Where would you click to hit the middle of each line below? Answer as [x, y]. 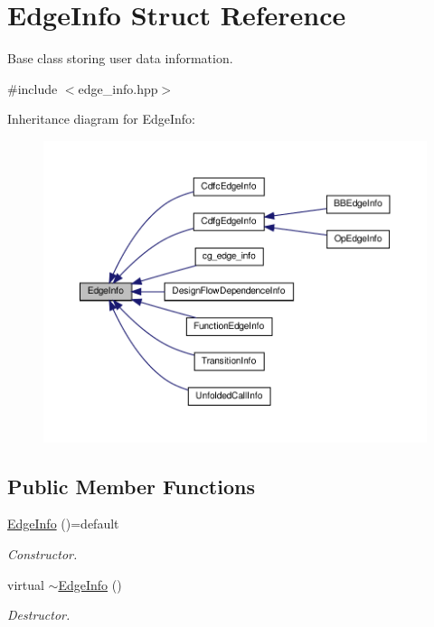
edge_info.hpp [118, 88]
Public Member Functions [131, 486]
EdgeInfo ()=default [63, 524]
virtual [26, 584]
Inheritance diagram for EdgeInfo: [102, 119]
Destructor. [39, 615]
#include [33, 88]
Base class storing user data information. [120, 58]
